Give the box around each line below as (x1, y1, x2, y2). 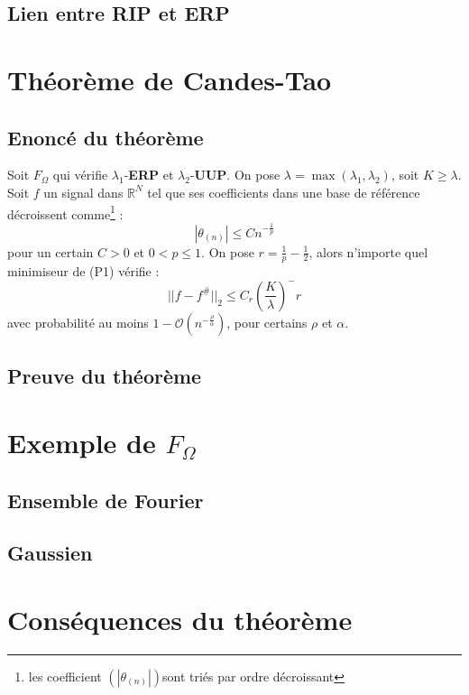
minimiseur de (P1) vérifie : (7, 262, 160, 281)
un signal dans (43, 182, 124, 201)
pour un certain (7, 242, 94, 261)
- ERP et (124, 165, 174, 184)
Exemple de (7, 423, 156, 460)
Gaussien (7, 539, 93, 567)
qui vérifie (52, 165, 108, 184)
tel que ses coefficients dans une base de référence (147, 182, 420, 201)
